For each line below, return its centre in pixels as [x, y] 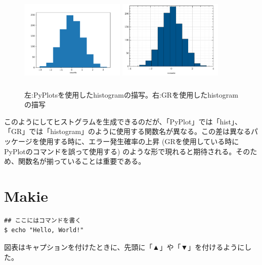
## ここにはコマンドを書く [43, 220]
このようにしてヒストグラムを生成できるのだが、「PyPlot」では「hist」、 [123, 121]
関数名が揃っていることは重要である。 [82, 161]
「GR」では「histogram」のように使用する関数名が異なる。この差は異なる [128, 131]
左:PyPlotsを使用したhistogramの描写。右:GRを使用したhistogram [131, 94]
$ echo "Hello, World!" [44, 230]
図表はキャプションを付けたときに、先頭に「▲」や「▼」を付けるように [124, 247]
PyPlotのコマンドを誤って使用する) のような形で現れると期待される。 [120, 151]
